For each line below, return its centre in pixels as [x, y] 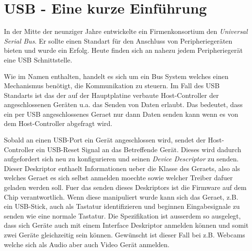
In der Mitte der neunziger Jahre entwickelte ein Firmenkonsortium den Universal [126, 31]
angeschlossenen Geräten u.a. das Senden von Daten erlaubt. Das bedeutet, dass [123, 104]
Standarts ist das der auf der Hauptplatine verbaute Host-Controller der [111, 95]
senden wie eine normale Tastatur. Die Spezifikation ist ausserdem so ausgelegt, [122, 215]
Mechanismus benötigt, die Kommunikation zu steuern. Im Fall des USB [112, 86]
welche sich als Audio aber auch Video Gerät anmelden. [87, 244]
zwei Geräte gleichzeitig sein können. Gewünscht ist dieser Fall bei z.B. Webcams [125, 235]
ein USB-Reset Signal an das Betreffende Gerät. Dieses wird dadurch [139, 149]
